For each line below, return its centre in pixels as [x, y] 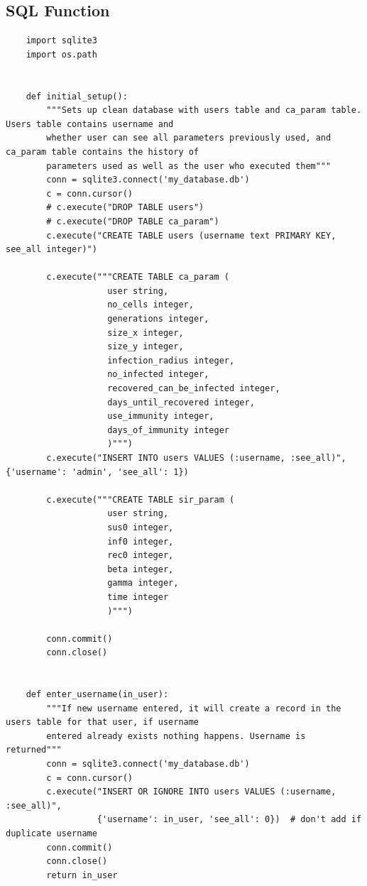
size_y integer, [146, 347]
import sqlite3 [61, 41]
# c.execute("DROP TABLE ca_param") [133, 221]
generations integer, [158, 319]
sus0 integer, [141, 527]
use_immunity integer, [161, 416]
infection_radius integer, [171, 360]
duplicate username [51, 834]
